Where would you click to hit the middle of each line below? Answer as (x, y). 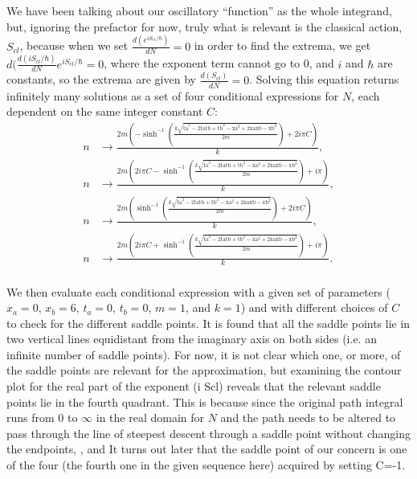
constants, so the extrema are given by (101, 79)
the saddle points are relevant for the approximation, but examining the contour (204, 370)
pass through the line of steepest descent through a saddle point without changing (209, 433)
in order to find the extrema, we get (282, 45)
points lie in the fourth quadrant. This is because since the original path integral (205, 401)
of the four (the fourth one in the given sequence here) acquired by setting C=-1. (206, 465)
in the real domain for (150, 418)
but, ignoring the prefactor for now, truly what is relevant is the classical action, (204, 26)
